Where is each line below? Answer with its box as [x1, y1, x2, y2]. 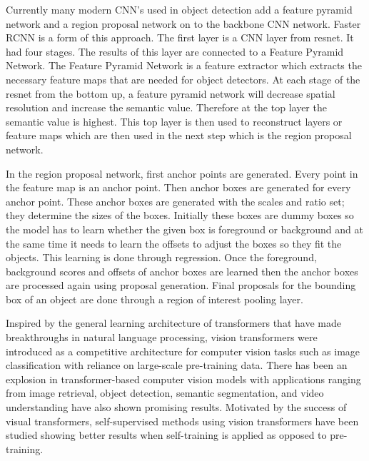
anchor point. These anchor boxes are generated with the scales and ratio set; [6, 193, 345, 208]
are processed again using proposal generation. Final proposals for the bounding [6, 278, 356, 293]
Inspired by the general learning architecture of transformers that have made [6, 315, 341, 330]
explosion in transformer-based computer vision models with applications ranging [6, 371, 361, 386]
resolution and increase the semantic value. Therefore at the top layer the [6, 100, 327, 115]
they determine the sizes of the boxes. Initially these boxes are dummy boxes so [6, 208, 354, 223]
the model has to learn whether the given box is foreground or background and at [6, 221, 363, 236]
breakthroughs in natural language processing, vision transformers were [6, 330, 318, 345]
